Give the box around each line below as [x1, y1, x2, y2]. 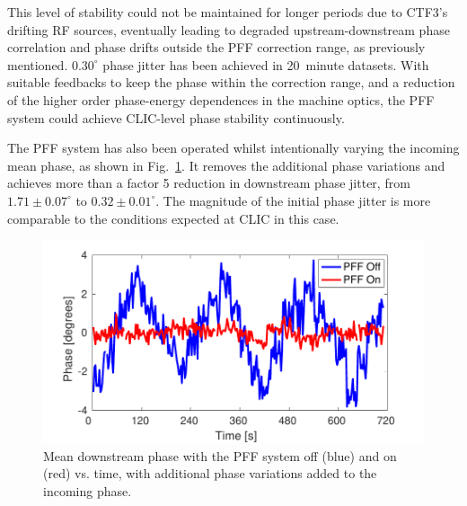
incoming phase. [43, 481, 132, 500]
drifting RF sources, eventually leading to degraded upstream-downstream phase [7, 20, 450, 39]
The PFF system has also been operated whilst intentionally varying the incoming [7, 138, 460, 157]
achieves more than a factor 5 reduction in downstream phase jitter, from [7, 173, 410, 192]
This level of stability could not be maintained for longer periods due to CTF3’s [7, 3, 448, 21]
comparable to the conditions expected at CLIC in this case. [7, 209, 339, 227]
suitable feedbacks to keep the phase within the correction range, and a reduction [7, 73, 455, 92]
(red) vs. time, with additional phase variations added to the [43, 464, 377, 483]
